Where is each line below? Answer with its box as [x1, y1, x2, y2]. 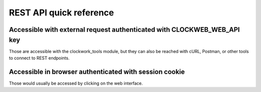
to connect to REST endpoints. [9, 55, 70, 61]
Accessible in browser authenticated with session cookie [9, 67, 185, 76]
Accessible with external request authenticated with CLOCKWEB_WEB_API [9, 26, 240, 34]
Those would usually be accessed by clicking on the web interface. [9, 80, 143, 86]
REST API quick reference [9, 7, 115, 18]
